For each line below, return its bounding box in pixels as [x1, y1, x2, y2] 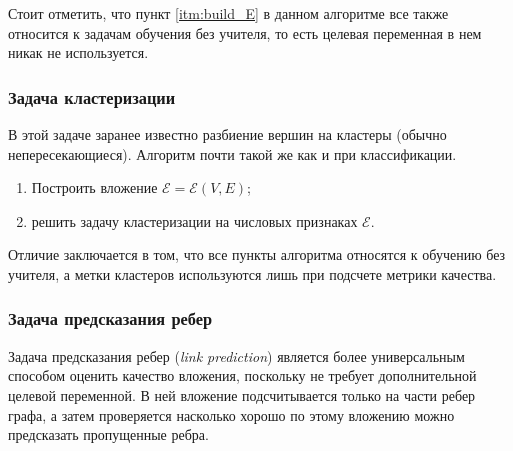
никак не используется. [8, 42, 149, 63]
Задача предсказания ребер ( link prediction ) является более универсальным [8, 345, 465, 366]
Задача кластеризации [8, 84, 176, 109]
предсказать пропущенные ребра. [8, 424, 209, 445]
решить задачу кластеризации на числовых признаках [31, 210, 358, 231]
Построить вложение [31, 177, 158, 198]
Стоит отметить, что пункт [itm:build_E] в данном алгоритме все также [8, 3, 449, 23]
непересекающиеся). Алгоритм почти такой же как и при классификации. [8, 143, 457, 164]
